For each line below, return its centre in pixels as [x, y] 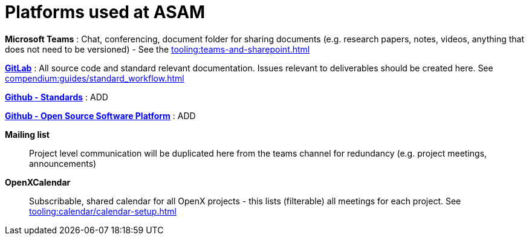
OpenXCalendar [38, 182]
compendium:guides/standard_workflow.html [95, 78]
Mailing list [27, 134]
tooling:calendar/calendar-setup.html [103, 211]
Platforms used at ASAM [105, 12]
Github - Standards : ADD [57, 97]
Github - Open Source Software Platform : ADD [100, 115]
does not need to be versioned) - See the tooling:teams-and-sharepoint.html [157, 49]
